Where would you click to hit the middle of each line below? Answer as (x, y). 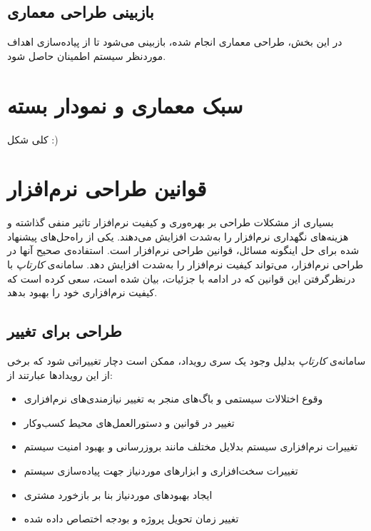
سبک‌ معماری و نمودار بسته (125, 105)
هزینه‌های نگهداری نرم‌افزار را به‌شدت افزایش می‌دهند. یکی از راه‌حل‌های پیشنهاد (178, 236)
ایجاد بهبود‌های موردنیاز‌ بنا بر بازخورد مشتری (118, 494)
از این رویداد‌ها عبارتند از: (60, 374)
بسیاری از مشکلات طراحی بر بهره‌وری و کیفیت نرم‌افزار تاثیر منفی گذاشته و (171, 222)
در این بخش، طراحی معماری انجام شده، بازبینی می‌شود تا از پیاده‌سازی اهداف (175, 42)
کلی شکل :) (33, 139)
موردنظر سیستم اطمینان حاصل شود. (87, 55)
